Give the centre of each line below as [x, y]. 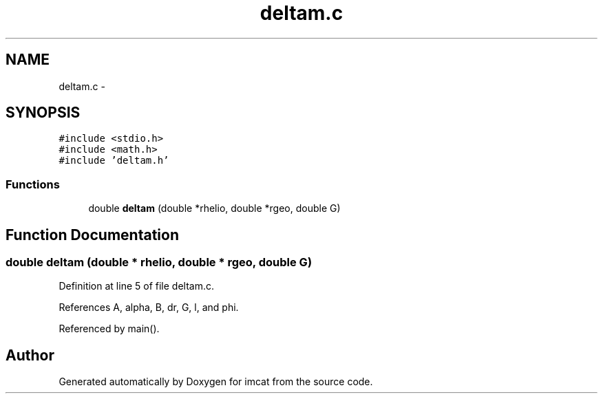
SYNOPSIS [43, 113]
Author [30, 355]
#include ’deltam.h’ [114, 161]
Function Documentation [92, 235]
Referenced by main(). [109, 329]
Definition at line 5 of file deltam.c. [136, 286]
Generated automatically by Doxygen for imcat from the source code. [216, 382]
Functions [33, 184]
